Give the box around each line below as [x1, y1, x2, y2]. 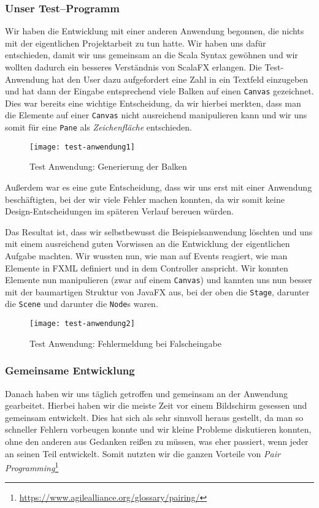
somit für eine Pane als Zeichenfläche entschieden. [5, 121, 192, 134]
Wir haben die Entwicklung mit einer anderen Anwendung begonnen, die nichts [5, 25, 304, 37]
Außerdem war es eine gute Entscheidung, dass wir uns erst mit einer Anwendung [5, 181, 312, 193]
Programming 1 [5, 460, 59, 474]
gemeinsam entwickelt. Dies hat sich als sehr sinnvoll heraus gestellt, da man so [5, 411, 304, 423]
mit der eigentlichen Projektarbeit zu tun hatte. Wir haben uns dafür [5, 36, 266, 49]
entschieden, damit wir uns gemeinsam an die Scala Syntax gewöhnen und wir [5, 48, 298, 61]
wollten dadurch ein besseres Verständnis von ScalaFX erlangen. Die [5, 61, 262, 73]
